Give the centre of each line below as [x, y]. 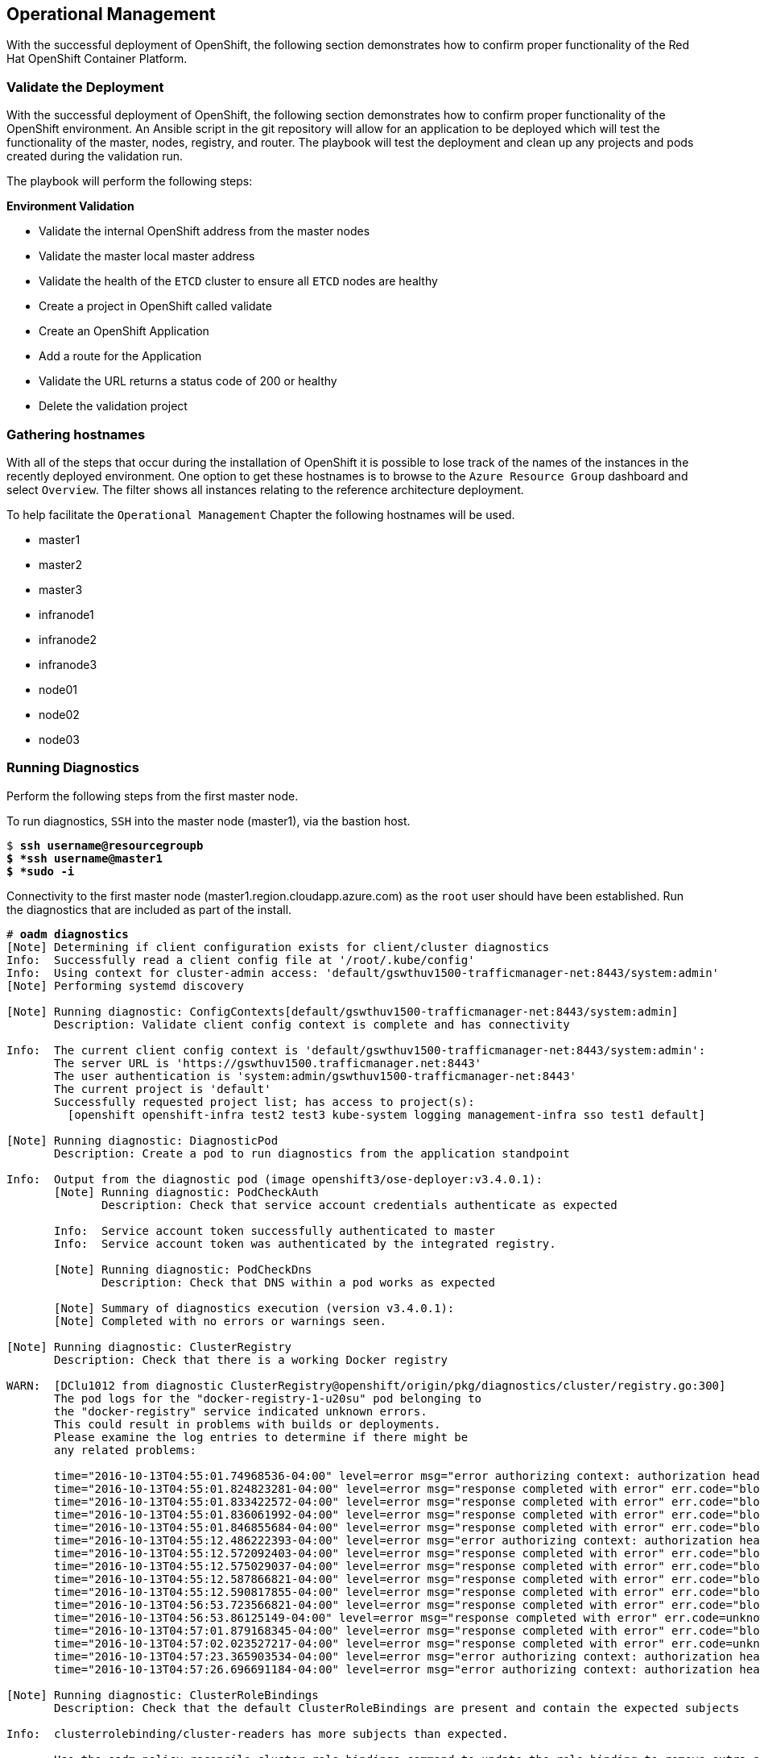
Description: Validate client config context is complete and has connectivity [312, 1024]
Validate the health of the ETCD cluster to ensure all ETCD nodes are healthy [238, 281]
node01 [58, 689]
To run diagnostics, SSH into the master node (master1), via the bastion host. [209, 821]
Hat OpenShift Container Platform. [97, 59]
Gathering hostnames [76, 434]
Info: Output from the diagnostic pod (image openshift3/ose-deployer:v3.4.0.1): [275, 1179]
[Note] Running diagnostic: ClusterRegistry [149, 1347]
